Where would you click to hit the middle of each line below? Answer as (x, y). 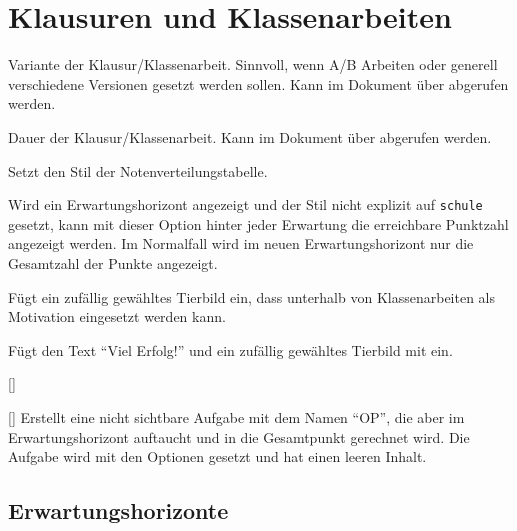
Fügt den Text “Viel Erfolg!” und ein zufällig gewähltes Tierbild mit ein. (230, 349)
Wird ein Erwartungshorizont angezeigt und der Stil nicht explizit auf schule (245, 204)
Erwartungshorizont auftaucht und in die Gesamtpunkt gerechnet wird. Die (239, 436)
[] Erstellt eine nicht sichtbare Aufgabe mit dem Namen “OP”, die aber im (236, 416)
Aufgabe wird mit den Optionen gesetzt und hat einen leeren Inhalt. (217, 456)
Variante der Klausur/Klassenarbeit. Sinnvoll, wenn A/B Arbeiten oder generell (253, 64)
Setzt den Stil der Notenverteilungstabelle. (138, 170)
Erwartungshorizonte (118, 510)
